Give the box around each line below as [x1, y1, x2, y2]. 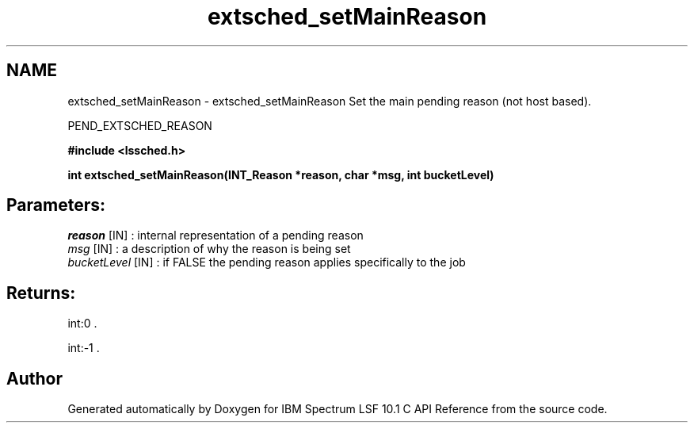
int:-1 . [67, 341, 100, 355]
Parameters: [6, 195, 105, 216]
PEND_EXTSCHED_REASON [67, 118, 212, 132]
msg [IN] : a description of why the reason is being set [67, 242, 351, 256]
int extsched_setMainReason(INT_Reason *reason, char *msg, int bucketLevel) [67, 167, 494, 182]
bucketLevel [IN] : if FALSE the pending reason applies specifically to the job [67, 255, 466, 270]
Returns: [6, 282, 76, 303]
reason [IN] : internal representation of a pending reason [67, 228, 364, 243]
